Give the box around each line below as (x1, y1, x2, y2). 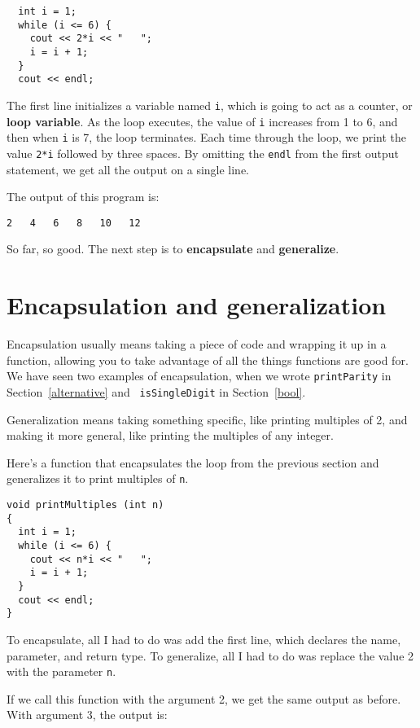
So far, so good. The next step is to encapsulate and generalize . (7, 240, 339, 257)
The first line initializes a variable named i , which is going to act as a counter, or (7, 96, 413, 113)
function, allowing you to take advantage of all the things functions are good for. (7, 351, 409, 368)
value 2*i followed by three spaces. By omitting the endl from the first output (7, 144, 399, 161)
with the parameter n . (7, 663, 116, 680)
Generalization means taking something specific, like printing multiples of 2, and (7, 410, 408, 428)
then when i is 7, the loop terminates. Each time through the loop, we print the (7, 129, 407, 146)
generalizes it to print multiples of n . (7, 470, 189, 487)
